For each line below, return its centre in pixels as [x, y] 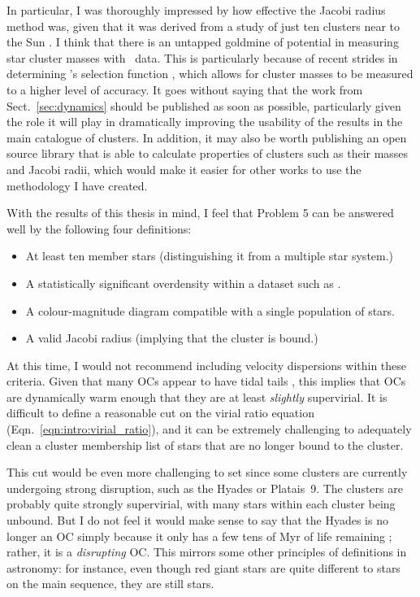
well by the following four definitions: [99, 228]
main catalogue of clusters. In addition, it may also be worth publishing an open [207, 137]
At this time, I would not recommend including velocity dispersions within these [207, 365]
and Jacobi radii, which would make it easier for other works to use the [184, 169]
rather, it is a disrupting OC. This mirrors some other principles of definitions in [207, 552]
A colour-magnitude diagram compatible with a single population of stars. [210, 310]
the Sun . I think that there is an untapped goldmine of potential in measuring [203, 42]
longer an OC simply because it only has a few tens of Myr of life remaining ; [199, 536]
